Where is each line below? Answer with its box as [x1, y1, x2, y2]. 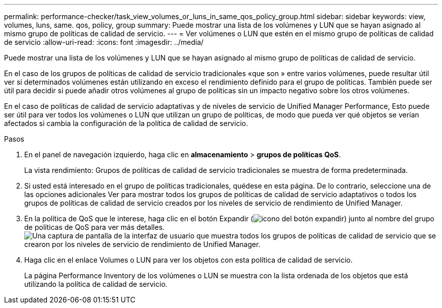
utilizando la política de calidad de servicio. [24, 280, 168, 288]
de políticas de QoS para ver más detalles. [24, 223, 165, 231]
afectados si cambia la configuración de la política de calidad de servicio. [4, 119, 248, 128]
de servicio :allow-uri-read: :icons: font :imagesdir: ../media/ [4, 38, 204, 46]
